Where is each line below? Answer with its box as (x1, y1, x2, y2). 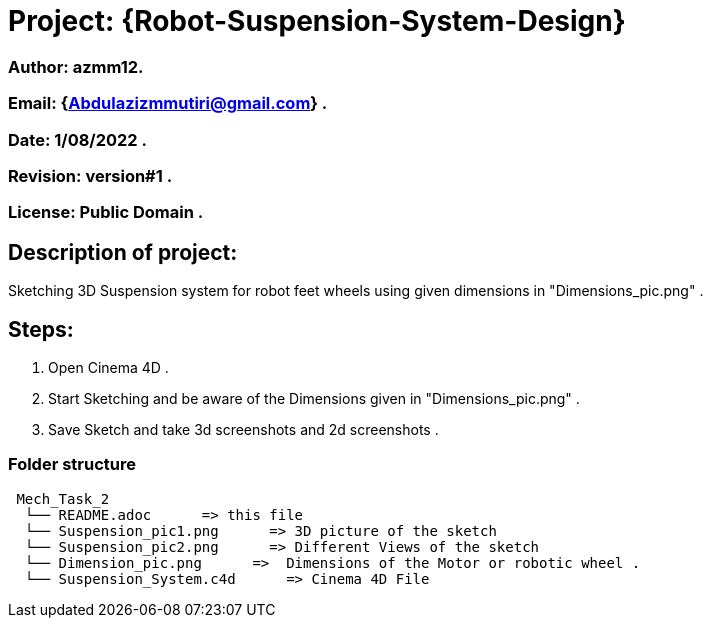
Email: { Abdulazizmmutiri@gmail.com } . (8, 93, 328, 114)
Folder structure (8, 454, 136, 475)
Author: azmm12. (8, 56, 144, 77)
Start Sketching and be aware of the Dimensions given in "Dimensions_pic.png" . (48, 389, 580, 407)
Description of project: (8, 239, 238, 265)
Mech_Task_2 (16, 490, 110, 507)
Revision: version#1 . (8, 165, 173, 186)
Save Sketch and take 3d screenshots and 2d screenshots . (48, 420, 439, 438)
